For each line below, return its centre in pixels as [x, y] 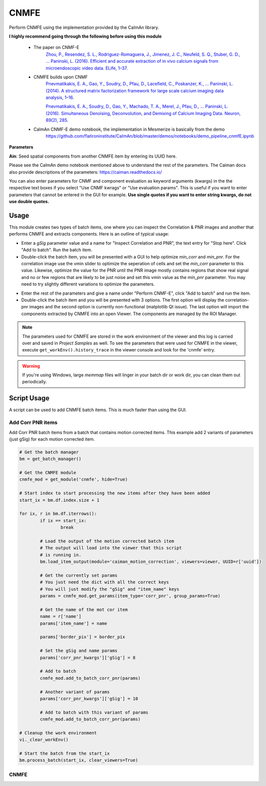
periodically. [35, 382]
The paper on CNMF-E [56, 47]
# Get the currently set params [78, 575]
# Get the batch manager [49, 452]
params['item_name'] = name [74, 623]
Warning [31, 366]
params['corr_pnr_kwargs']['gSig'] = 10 [89, 698]
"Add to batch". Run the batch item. [57, 250]
